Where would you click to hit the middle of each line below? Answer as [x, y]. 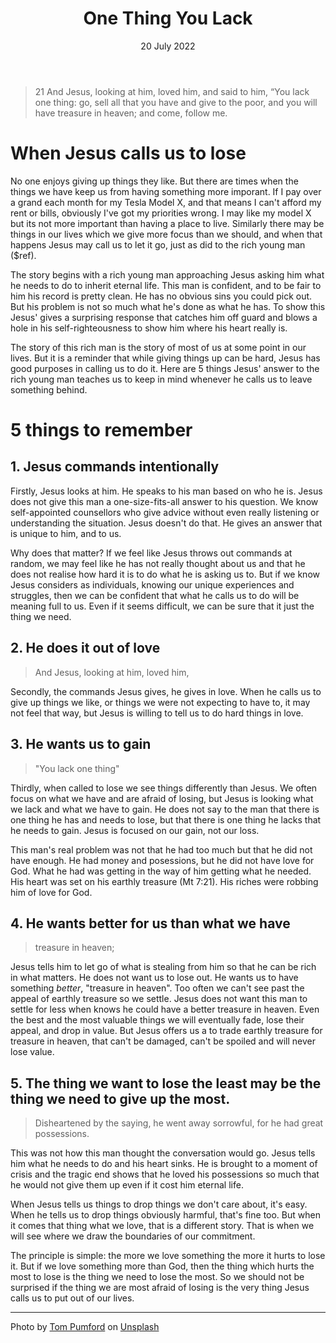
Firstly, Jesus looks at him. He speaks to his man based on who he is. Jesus [166, 491]
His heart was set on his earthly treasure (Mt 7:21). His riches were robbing [164, 881]
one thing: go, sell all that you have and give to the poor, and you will [176, 102]
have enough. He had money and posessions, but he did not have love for [162, 860]
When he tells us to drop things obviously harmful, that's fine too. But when [165, 1215]
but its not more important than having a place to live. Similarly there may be [167, 223]
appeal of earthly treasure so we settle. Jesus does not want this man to [159, 999]
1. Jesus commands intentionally [115, 467]
